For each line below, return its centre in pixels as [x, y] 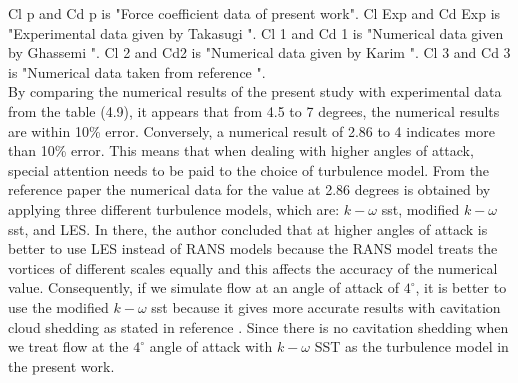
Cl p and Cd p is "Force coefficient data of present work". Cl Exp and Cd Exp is [254, 13]
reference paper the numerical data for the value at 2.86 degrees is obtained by [249, 189]
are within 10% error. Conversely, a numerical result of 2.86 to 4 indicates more [252, 130]
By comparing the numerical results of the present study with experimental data [255, 91]
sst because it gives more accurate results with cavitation [326, 306]
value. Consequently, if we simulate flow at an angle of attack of [203, 287]
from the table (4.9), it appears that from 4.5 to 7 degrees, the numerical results [254, 110]
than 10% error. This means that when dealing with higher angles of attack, [241, 150]
